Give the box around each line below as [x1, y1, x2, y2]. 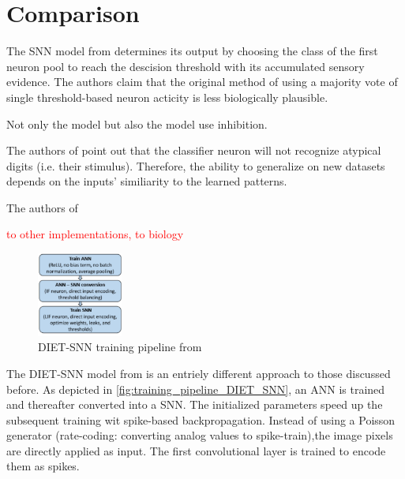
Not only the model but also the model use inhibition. [6, 115, 268, 132]
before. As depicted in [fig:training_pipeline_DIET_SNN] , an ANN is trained [6, 380, 385, 397]
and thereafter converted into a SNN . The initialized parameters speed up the [6, 396, 383, 413]
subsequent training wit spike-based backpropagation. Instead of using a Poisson [6, 411, 396, 428]
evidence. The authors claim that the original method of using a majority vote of [6, 73, 398, 90]
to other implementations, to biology [6, 226, 184, 242]
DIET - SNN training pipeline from [38, 339, 202, 355]
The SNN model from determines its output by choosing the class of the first [6, 43, 378, 59]
